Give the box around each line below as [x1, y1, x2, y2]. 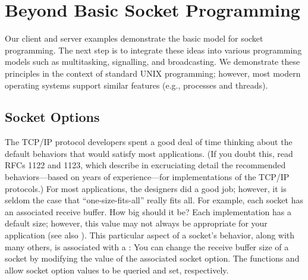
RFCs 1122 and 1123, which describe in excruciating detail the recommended [5, 159, 286, 171]
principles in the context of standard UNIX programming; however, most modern [5, 67, 301, 79]
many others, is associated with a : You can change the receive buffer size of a [5, 240, 289, 253]
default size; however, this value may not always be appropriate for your [5, 217, 268, 229]
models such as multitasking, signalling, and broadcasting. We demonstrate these [5, 55, 300, 68]
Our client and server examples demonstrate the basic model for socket [5, 32, 263, 45]
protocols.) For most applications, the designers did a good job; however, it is [5, 182, 287, 194]
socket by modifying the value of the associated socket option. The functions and [5, 252, 300, 265]
